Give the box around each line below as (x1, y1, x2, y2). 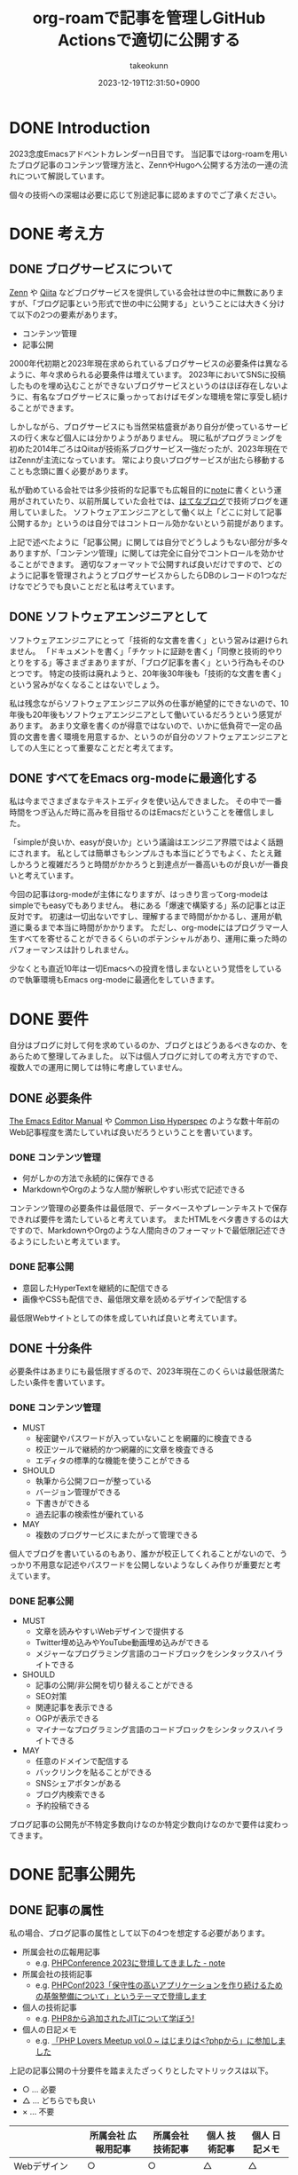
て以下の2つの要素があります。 (9, 309, 122, 319)
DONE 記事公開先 (9, 1864, 136, 1885)
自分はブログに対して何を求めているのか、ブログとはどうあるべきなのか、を (9, 1040, 289, 1051)
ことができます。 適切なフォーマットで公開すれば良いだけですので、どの (16, 558, 282, 569)
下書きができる (35, 1497, 90, 1509)
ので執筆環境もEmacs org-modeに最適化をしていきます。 (9, 974, 219, 985)
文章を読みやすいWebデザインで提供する (35, 1626, 184, 1637)
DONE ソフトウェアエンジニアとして (9, 610, 208, 625)
